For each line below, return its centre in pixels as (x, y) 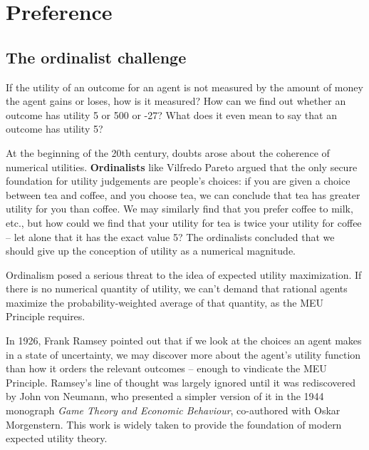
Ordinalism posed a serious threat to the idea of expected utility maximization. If (184, 274)
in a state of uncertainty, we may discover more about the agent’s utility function (183, 354)
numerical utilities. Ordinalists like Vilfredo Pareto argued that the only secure (182, 167)
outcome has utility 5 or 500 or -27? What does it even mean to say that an (171, 114)
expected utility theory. (57, 438)
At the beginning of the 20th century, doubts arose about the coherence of (168, 152)
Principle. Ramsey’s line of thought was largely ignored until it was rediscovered (181, 382)
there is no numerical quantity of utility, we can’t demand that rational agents (177, 288)
